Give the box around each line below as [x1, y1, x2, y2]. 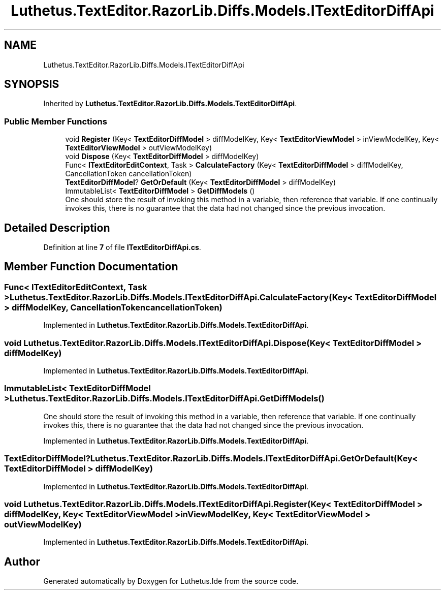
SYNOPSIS [4, 78, 59, 91]
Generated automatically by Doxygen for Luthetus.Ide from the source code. [43, 577, 299, 586]
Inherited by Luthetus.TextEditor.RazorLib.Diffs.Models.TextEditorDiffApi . [43, 99, 297, 108]
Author [4, 555, 40, 568]
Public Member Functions [4, 116, 107, 127]
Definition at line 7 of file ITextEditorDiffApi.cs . [43, 243, 201, 252]
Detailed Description [4, 221, 110, 234]
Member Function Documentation [4, 260, 178, 273]
